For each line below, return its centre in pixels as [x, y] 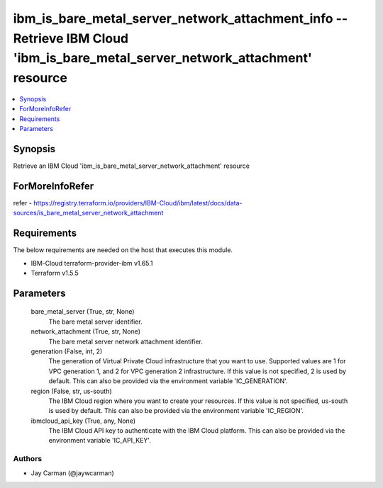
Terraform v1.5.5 [55, 273]
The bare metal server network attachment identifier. [126, 341]
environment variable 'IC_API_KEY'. [100, 441]
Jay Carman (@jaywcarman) [73, 473]
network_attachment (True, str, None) [86, 331]
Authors [28, 459]
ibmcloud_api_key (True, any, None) [83, 421]
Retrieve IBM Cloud [71, 38]
